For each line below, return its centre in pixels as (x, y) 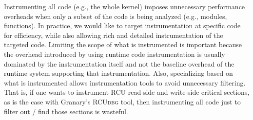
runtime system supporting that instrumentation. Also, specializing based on (118, 73)
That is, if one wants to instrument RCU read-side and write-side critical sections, (127, 92)
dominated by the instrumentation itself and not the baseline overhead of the (119, 63)
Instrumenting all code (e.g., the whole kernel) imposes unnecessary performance (125, 6)
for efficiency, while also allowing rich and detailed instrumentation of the (114, 35)
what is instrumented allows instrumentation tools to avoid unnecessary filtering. (125, 82)
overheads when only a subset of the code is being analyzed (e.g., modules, (116, 16)
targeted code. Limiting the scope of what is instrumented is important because (123, 44)
